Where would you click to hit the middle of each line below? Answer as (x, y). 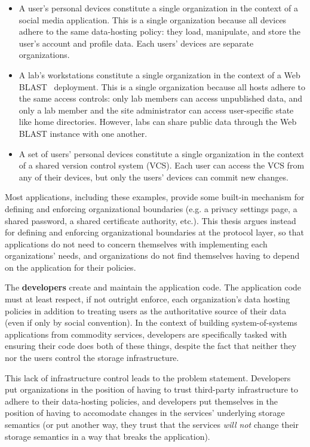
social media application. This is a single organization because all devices (153, 19)
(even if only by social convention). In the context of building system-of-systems (151, 322)
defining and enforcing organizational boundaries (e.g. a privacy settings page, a (151, 208)
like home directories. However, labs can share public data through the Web (158, 122)
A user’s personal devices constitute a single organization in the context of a (159, 8)
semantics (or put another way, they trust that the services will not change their (152, 424)
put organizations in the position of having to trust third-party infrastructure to (152, 389)
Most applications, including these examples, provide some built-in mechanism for (155, 197)
